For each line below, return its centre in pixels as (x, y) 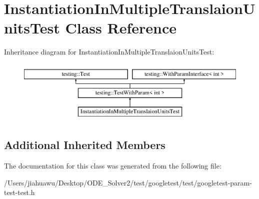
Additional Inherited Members (85, 145)
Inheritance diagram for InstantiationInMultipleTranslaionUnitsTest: (109, 52)
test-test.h (19, 192)
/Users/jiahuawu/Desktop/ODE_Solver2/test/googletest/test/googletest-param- (128, 182)
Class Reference (121, 28)
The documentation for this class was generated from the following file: (113, 166)
